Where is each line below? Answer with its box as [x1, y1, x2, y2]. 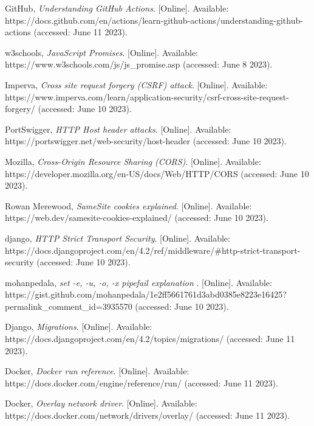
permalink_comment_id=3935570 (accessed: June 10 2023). [5, 299, 229, 312]
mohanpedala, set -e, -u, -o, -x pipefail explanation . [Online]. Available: [5, 276, 272, 288]
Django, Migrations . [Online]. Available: [5, 320, 152, 333]
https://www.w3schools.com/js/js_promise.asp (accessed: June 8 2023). [5, 58, 273, 71]
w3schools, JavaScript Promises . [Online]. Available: [5, 46, 198, 58]
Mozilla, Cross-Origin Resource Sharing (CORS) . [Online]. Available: [5, 155, 261, 167]
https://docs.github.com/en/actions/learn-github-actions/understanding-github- [5, 13, 303, 26]
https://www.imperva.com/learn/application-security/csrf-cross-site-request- [5, 90, 289, 103]
